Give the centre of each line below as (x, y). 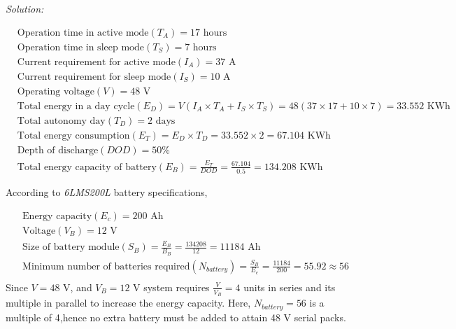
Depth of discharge (58, 150)
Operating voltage (56, 91)
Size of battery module (71, 247)
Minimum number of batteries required (106, 266)
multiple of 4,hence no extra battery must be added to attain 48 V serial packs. (176, 317)
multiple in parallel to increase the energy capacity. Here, (128, 303)
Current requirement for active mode (96, 62)
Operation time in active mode (83, 33)
